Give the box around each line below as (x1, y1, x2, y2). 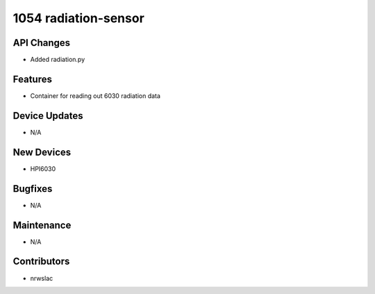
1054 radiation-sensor (12, 10, 145, 26)
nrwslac (30, 274, 53, 282)
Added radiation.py (30, 56, 85, 64)
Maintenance (12, 219, 72, 231)
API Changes (12, 37, 71, 49)
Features (12, 73, 52, 85)
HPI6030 (30, 164, 56, 173)
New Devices (12, 146, 72, 158)
